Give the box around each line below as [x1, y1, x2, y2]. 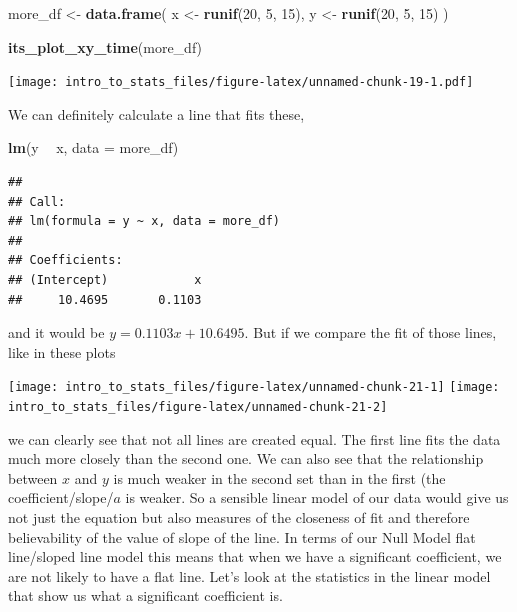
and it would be [8, 322, 105, 343]
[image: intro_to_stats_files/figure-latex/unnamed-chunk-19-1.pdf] [8, 75, 474, 90]
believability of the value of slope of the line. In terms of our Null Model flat [8, 526, 476, 547]
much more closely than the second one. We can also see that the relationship [8, 448, 484, 469]
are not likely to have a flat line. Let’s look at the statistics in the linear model [8, 565, 491, 586]
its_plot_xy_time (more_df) [8, 36, 203, 57]
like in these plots [8, 341, 116, 362]
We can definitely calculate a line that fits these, [8, 103, 305, 124]
